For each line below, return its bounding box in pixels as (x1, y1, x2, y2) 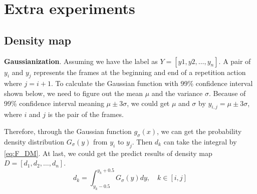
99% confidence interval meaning (4, 97, 104, 108)
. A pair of (218, 55, 251, 66)
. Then (132, 136, 153, 146)
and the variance (151, 87, 203, 98)
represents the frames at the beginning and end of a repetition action (34, 66, 246, 77)
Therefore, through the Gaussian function (4, 125, 132, 136)
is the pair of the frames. (48, 109, 124, 119)
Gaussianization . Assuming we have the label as (4, 55, 158, 66)
